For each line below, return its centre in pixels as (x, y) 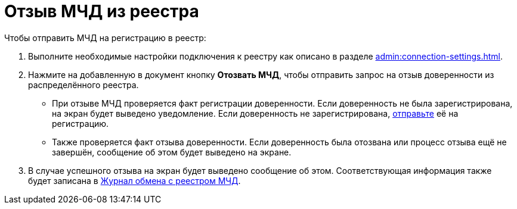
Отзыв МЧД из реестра (102, 11)
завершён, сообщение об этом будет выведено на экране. (172, 152)
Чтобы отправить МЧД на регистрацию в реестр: (105, 38)
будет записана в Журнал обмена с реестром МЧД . (134, 180)
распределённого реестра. (83, 85)
